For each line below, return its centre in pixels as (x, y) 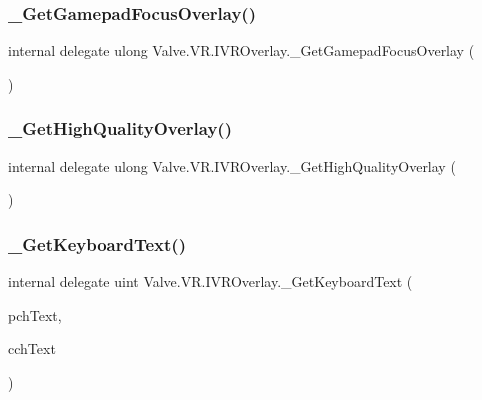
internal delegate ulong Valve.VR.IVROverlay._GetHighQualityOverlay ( (232, 165)
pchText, (35, 314)
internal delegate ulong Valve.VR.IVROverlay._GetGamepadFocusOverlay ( (241, 50)
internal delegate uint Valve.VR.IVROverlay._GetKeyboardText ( (210, 281)
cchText (32, 348)
